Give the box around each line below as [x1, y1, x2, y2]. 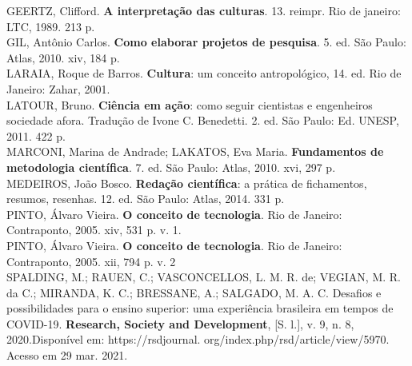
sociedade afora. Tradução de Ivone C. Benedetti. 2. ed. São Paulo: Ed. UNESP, [6, 112, 399, 129]
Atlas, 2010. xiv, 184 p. [6, 49, 120, 66]
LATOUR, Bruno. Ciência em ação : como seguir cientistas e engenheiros [6, 96, 373, 113]
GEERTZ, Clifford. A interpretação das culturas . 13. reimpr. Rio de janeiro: [6, 2, 401, 18]
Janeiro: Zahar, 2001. [6, 80, 110, 97]
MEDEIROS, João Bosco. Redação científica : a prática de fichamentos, [6, 174, 367, 191]
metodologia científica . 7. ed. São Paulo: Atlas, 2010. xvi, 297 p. [6, 158, 336, 175]
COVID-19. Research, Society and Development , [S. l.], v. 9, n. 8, [6, 315, 354, 332]
